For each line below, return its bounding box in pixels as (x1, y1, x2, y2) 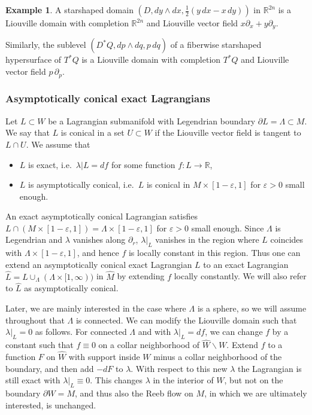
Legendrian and (5, 233, 63, 246)
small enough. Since (191, 221, 264, 234)
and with (138, 325, 171, 338)
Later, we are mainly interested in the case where (5, 302, 186, 315)
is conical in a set (60, 126, 125, 139)
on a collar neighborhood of (98, 338, 200, 351)
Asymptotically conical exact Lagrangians (5, 91, 211, 106)
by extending (117, 270, 165, 282)
